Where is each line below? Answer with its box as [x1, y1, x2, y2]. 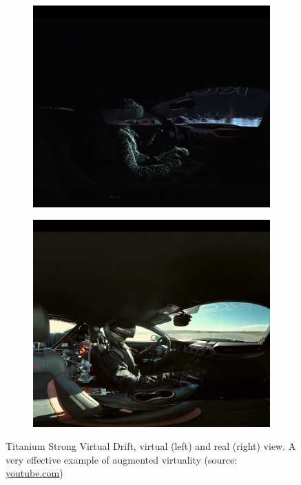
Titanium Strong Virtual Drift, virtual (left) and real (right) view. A [6, 439, 296, 453]
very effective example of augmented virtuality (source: [6, 452, 238, 466]
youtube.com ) [6, 466, 63, 480]
